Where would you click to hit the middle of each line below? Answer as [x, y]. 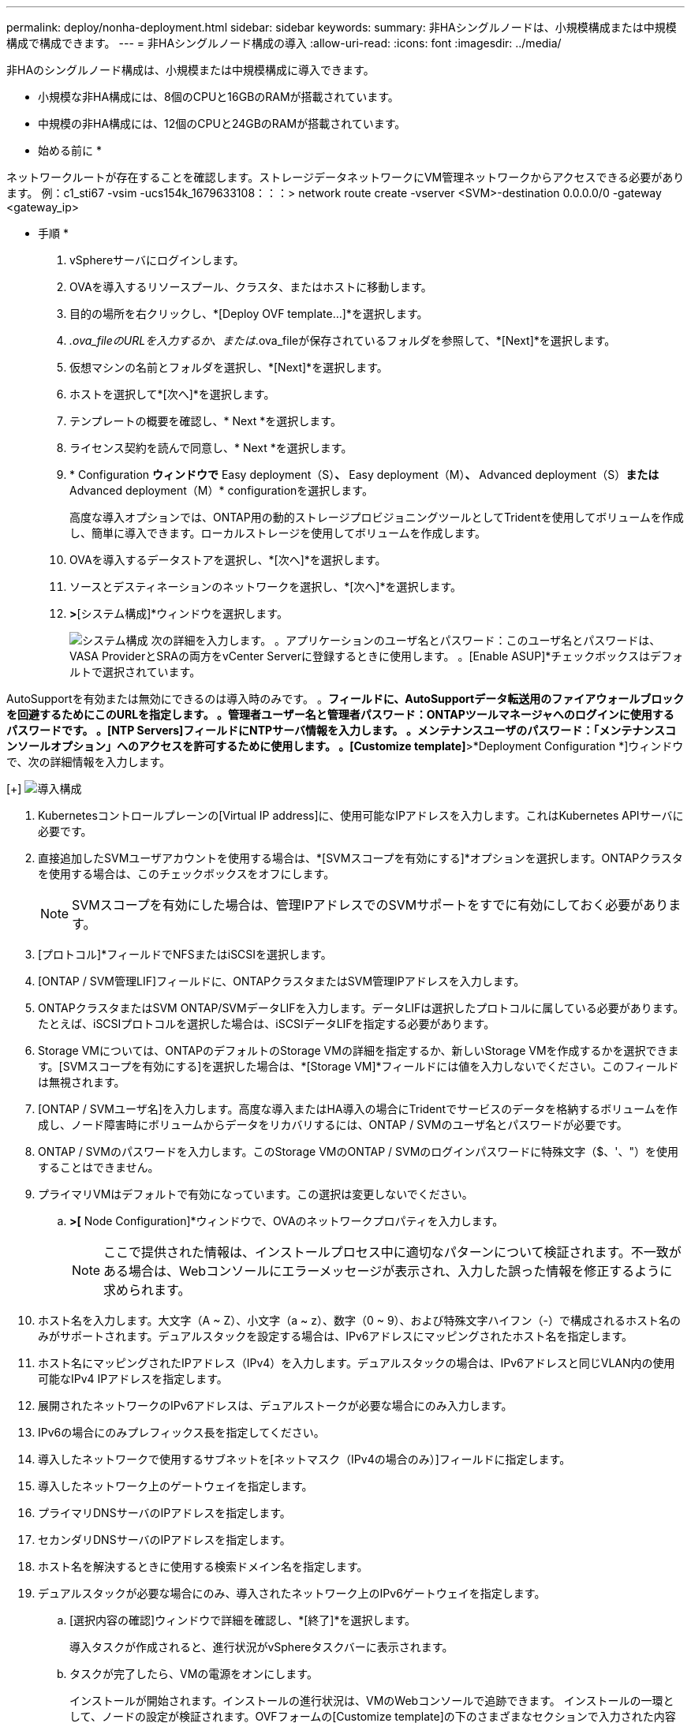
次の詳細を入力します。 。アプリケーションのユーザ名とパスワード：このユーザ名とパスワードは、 [406, 640]
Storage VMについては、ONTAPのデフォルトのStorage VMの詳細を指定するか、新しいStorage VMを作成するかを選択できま [359, 1050]
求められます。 [147, 1290]
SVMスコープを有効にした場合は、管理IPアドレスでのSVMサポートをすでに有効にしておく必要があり [370, 905]
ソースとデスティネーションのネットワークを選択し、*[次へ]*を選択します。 [266, 587]
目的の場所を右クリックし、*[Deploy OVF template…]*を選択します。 [249, 314]
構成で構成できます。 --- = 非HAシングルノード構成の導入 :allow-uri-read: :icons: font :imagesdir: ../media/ [284, 43]
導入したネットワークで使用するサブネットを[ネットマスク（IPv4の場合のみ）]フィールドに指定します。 [304, 1459]
